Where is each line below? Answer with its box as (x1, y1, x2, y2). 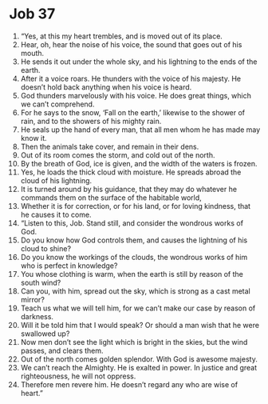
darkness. (20, 311, 54, 321)
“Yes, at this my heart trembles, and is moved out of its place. (20, 31, 223, 41)
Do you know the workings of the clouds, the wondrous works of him (20, 252, 248, 262)
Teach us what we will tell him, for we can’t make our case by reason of (20, 303, 256, 313)
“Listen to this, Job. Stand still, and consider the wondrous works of (20, 218, 244, 228)
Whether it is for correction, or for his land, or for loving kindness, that (20, 201, 250, 210)
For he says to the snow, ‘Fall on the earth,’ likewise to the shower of (20, 107, 246, 117)
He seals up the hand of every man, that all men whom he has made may (20, 125, 261, 134)
